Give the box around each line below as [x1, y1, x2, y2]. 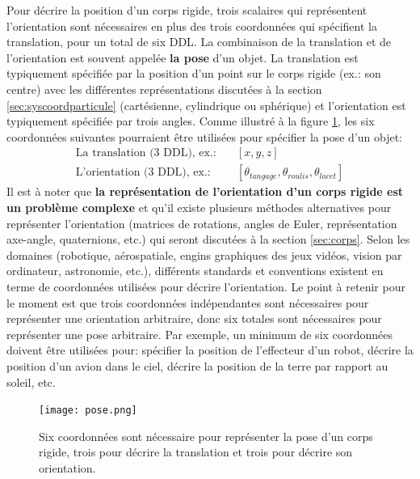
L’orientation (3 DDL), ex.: [75, 167, 211, 179]
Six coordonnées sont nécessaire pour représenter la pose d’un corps [39, 427, 373, 444]
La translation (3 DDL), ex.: [75, 147, 216, 159]
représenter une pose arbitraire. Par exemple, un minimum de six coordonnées [6, 325, 393, 342]
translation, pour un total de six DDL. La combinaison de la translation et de [6, 33, 392, 50]
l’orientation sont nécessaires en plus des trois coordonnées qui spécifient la [6, 17, 377, 34]
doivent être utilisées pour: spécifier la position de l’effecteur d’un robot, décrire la [6, 341, 414, 358]
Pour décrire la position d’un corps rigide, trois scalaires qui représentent [6, 2, 367, 18]
